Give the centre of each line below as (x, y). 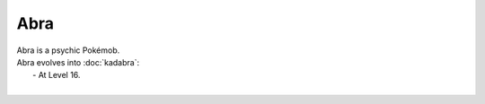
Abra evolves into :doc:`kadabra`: (78, 62)
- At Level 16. (57, 75)
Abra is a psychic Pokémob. (68, 50)
